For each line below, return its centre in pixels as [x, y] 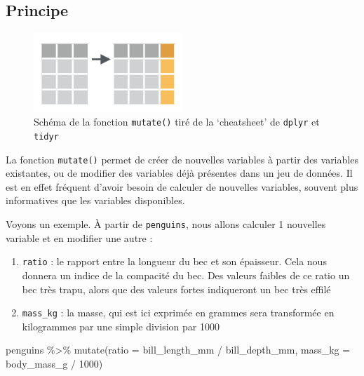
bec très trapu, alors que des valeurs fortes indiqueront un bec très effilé [176, 289]
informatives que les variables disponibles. [95, 200]
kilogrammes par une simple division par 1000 [121, 326]
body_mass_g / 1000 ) [54, 364]
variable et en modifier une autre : [79, 237]
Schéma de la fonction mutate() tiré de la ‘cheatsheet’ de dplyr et [177, 122]
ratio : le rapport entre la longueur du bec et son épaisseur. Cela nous [174, 261]
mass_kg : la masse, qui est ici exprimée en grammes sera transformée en [178, 313]
